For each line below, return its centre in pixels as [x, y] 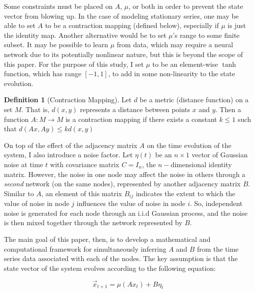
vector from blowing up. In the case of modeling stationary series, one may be [121, 15]
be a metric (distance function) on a [194, 100]
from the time [218, 249]
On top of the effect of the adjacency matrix [71, 145]
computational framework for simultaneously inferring [85, 249]
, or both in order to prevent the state [186, 6]
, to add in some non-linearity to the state [172, 73]
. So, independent [216, 203]
